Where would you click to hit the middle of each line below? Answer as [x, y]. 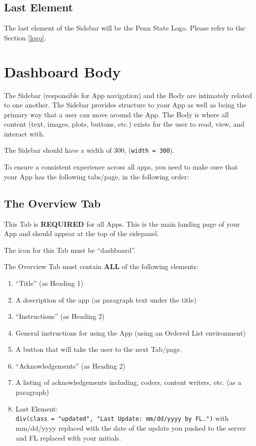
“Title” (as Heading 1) [49, 283]
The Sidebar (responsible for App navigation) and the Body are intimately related [128, 95]
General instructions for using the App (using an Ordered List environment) [131, 332]
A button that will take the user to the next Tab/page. [99, 349]
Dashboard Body [63, 71]
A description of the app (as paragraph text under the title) [106, 299]
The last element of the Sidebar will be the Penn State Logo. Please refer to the [125, 28]
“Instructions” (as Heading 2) [60, 316]
